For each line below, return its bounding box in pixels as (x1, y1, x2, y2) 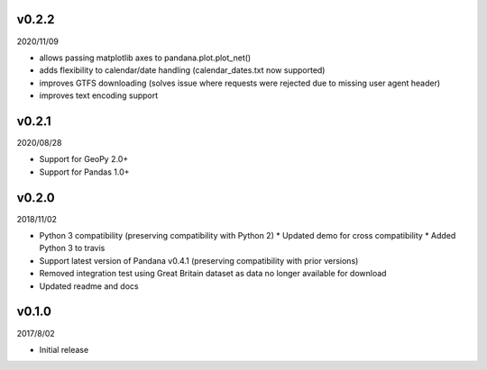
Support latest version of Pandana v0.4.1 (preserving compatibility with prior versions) (39, 255, 359, 266)
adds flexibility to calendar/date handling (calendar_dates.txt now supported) (39, 65, 326, 76)
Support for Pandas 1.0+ (39, 167, 130, 177)
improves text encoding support (39, 90, 159, 101)
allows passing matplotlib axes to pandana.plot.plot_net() (39, 52, 252, 63)
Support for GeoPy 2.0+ (39, 154, 129, 165)
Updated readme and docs (39, 280, 139, 292)
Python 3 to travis (39, 243, 106, 254)
